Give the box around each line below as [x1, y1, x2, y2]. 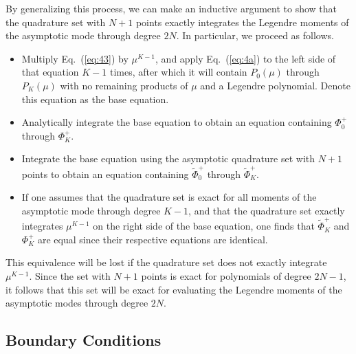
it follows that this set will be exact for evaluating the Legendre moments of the [5, 282, 342, 296]
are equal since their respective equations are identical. [37, 232, 268, 246]
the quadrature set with [5, 14, 106, 29]
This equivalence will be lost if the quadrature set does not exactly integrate [5, 255, 327, 269]
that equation [21, 65, 79, 79]
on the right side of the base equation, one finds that [93, 219, 315, 233]
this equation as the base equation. [21, 91, 169, 106]
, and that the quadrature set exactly [188, 203, 345, 217]
